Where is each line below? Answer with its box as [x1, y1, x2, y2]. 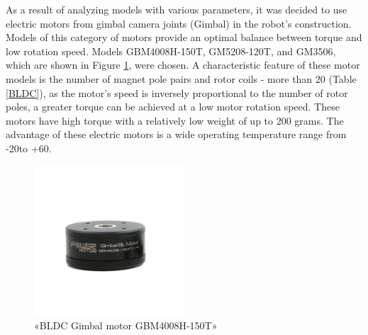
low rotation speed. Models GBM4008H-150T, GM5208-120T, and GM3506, [6, 43, 336, 58]
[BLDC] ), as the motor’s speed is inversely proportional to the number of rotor [6, 85, 348, 100]
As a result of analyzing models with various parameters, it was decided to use [6, 2, 347, 16]
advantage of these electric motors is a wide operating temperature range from [6, 127, 347, 142]
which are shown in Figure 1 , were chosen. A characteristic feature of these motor [6, 57, 360, 72]
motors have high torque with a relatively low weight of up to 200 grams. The [6, 113, 344, 127]
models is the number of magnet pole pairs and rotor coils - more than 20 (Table [6, 71, 357, 86]
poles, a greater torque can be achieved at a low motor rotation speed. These [6, 99, 340, 114]
